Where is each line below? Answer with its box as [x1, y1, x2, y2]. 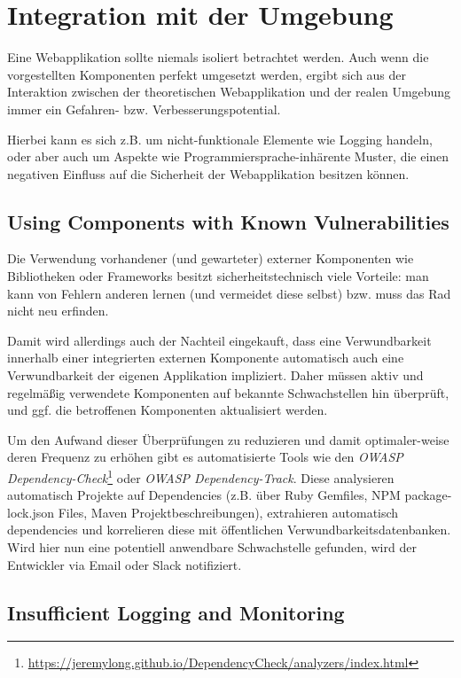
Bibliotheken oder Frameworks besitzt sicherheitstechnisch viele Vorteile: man [7, 267, 429, 285]
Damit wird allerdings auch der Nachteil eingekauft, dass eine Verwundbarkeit [7, 331, 432, 349]
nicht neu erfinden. [7, 301, 109, 320]
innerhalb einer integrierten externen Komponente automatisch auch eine [7, 348, 404, 367]
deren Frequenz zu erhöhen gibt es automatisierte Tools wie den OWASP [7, 448, 403, 466]
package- [404, 486, 452, 504]
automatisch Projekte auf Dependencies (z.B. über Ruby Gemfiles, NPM [7, 486, 401, 504]
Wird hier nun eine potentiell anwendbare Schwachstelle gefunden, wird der [7, 538, 417, 557]
